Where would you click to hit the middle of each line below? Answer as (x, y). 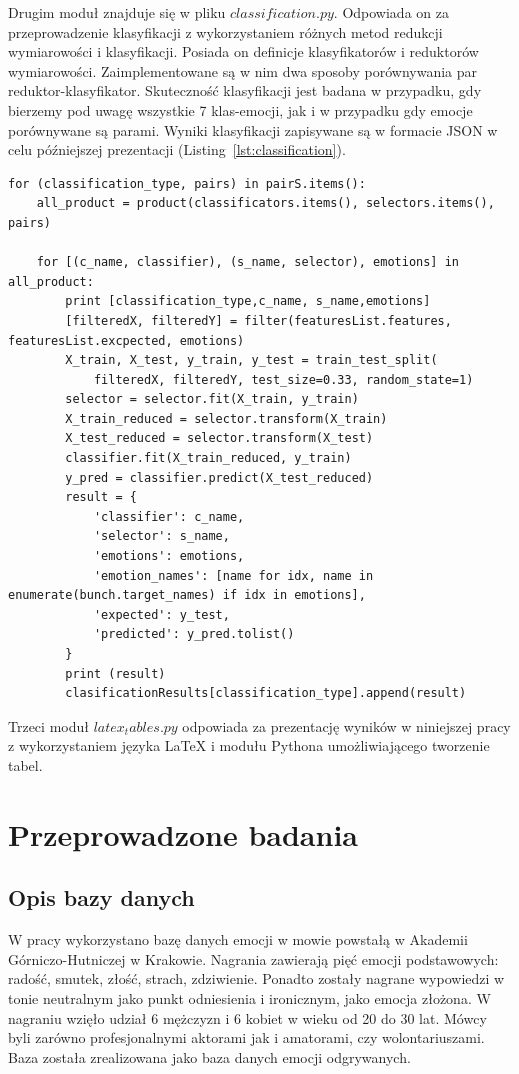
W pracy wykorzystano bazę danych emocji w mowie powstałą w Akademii (238, 939)
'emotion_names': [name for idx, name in (233, 575)
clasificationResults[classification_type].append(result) (266, 693)
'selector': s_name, (161, 536)
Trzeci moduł (48, 725)
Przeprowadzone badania (183, 833)
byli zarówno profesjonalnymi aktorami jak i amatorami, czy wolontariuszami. (246, 1037)
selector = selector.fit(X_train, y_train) (212, 399)
